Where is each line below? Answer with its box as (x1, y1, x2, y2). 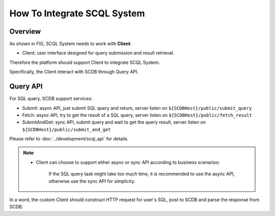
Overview (9, 27, 41, 36)
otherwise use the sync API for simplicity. (48, 178, 135, 184)
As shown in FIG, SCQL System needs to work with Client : (9, 41, 132, 47)
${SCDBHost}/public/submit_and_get (22, 127, 112, 132)
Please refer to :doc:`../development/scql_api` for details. (9, 136, 129, 142)
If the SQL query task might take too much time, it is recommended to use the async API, (48, 171, 235, 177)
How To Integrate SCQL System (9, 8, 145, 19)
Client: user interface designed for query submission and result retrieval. (22, 50, 175, 56)
